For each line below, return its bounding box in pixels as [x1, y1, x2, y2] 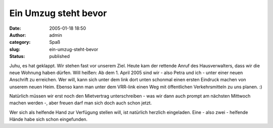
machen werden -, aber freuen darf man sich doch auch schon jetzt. [9, 100, 152, 106]
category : [9, 39, 31, 45]
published [49, 53, 70, 59]
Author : [9, 32, 26, 38]
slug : [9, 46, 20, 52]
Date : [9, 25, 21, 31]
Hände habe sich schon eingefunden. [9, 116, 88, 122]
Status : [9, 53, 25, 59]
